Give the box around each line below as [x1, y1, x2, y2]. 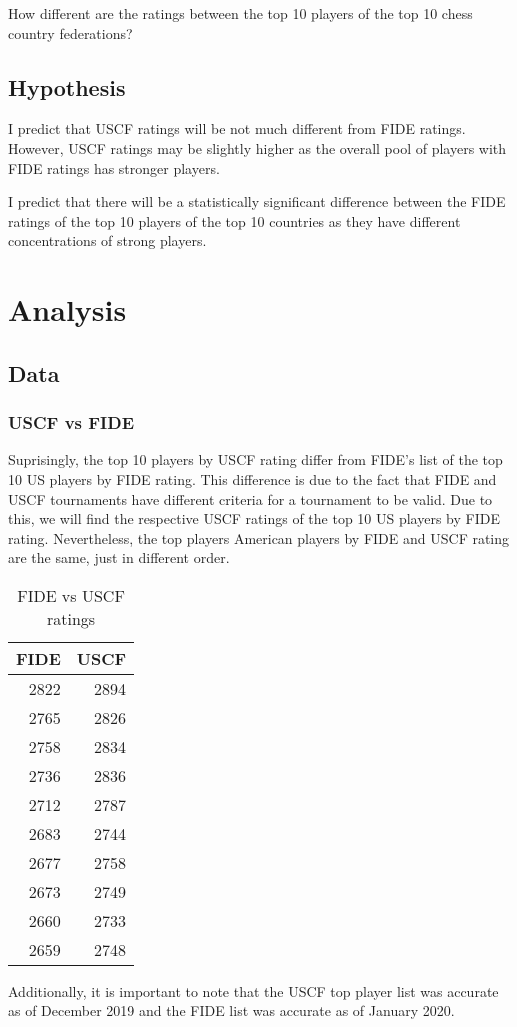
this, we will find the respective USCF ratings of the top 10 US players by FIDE [8, 508, 500, 529]
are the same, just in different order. [8, 547, 230, 568]
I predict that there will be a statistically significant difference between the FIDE [8, 191, 506, 212]
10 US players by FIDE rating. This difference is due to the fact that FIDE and [8, 468, 497, 489]
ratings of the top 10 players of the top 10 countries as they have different [8, 210, 461, 231]
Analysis [8, 289, 127, 330]
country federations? [8, 22, 133, 43]
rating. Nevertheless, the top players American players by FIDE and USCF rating [8, 527, 510, 548]
